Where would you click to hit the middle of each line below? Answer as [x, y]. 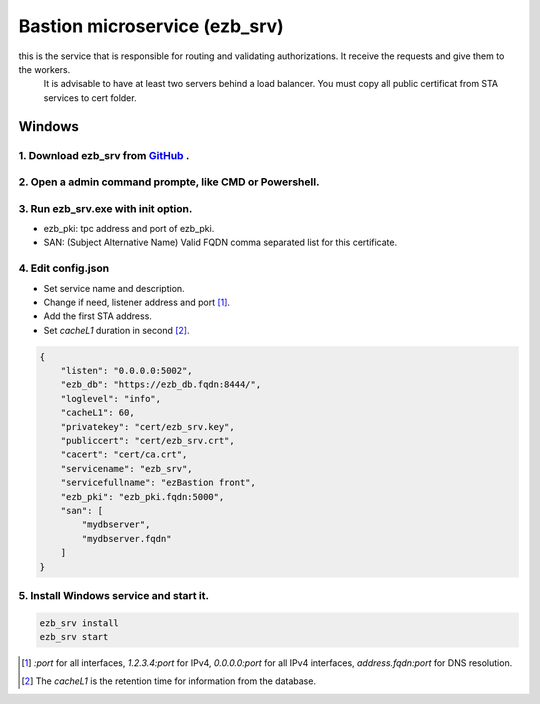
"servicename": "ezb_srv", [127, 468]
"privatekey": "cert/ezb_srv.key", [147, 426]
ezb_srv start [74, 637]
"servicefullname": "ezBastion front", [158, 483]
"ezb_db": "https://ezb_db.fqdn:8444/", [161, 384]
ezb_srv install [79, 623]
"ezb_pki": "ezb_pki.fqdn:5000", [142, 496]
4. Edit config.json [64, 268]
